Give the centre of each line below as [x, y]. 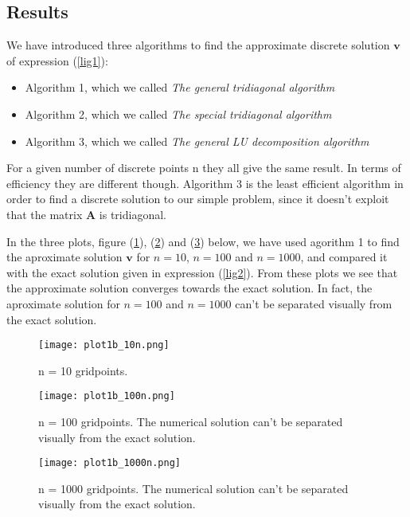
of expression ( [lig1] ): [57, 60]
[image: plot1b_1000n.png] [109, 463]
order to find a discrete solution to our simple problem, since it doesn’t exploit [198, 199]
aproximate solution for [63, 303]
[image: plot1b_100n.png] [107, 396]
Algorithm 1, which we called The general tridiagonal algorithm [180, 87]
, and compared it [344, 257]
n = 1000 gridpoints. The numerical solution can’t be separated [193, 488]
